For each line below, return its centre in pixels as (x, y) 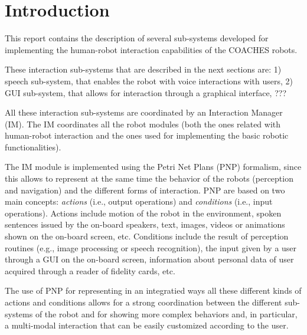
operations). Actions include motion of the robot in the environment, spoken (143, 213)
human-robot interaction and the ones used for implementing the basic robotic (147, 135)
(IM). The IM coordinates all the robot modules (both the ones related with (143, 124)
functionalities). (33, 147)
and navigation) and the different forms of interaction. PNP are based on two (145, 190)
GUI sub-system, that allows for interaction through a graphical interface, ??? (146, 92)
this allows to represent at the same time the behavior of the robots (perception (149, 178)
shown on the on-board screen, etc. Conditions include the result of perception (147, 236)
